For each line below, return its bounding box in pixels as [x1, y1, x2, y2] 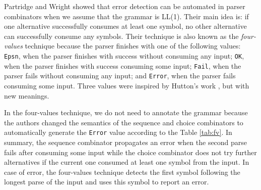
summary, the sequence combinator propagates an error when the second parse [4, 136, 247, 147]
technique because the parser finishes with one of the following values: [25, 40, 241, 51]
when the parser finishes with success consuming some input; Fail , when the [4, 60, 241, 71]
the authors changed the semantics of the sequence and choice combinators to [4, 117, 243, 127]
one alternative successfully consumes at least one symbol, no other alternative [4, 21, 247, 31]
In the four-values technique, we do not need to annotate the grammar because [4, 107, 248, 118]
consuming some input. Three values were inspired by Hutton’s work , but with [4, 80, 249, 90]
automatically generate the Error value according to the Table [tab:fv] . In [4, 127, 232, 137]
